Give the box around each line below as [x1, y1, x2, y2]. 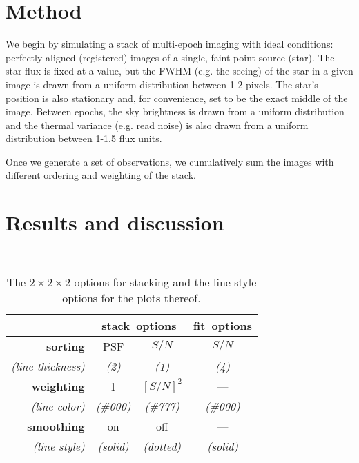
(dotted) [143, 437, 182, 454]
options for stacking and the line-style [74, 273, 257, 290]
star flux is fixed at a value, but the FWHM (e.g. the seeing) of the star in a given [6, 63, 353, 78]
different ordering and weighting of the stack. [6, 168, 196, 182]
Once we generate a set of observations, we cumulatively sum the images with [6, 154, 334, 168]
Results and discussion [6, 208, 224, 237]
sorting [46, 337, 85, 354]
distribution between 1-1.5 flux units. [6, 131, 162, 146]
